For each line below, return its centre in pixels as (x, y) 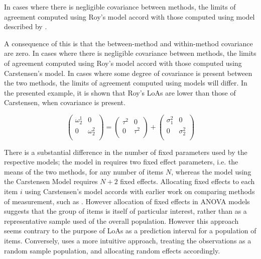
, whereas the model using (211, 171)
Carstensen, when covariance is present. (65, 102)
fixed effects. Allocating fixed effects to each (187, 181)
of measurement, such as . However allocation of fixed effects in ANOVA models (127, 201)
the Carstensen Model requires (51, 181)
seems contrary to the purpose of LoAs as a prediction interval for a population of (130, 231)
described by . (26, 26)
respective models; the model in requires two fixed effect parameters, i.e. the (121, 162)
